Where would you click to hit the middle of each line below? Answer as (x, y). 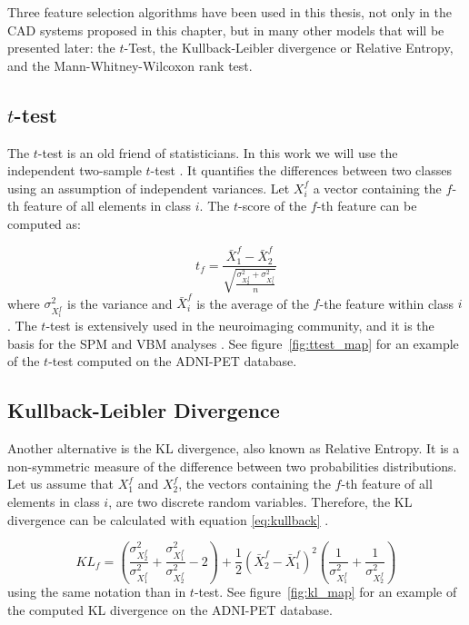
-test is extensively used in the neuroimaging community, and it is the (240, 326)
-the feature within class (387, 303)
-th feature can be (367, 206)
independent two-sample (75, 170)
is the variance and (120, 303)
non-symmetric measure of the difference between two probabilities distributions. (232, 466)
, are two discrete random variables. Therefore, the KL (260, 501)
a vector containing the (377, 188)
